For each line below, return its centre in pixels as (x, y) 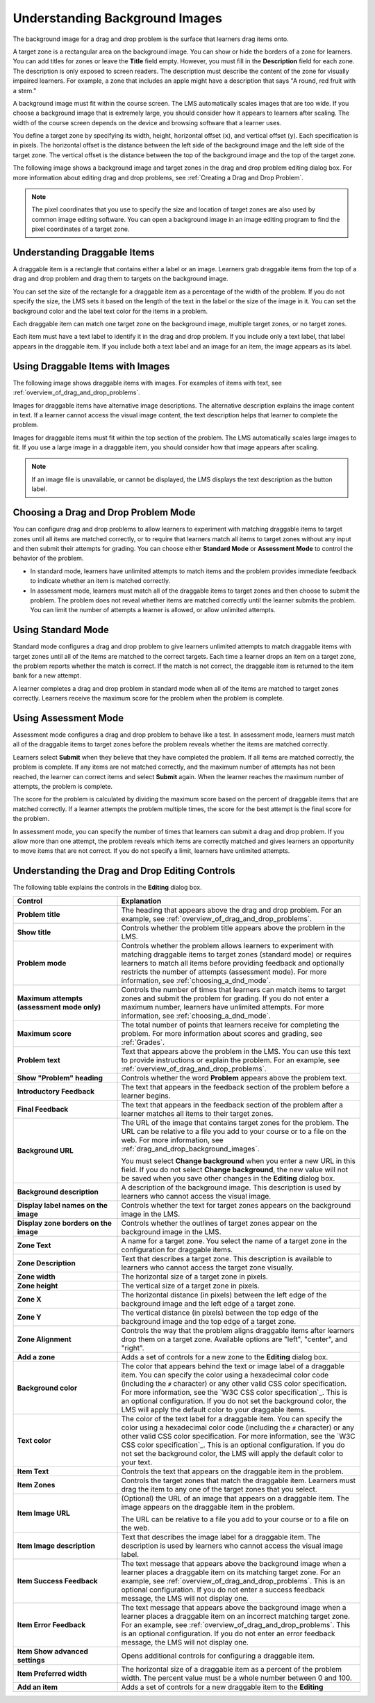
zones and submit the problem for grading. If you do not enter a (225, 998)
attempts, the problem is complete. (63, 786)
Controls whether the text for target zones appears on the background (236, 1205)
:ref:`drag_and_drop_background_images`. (190, 1149)
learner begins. (146, 1096)
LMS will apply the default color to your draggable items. (214, 1409)
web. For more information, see (172, 1140)
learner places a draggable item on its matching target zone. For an (231, 1572)
